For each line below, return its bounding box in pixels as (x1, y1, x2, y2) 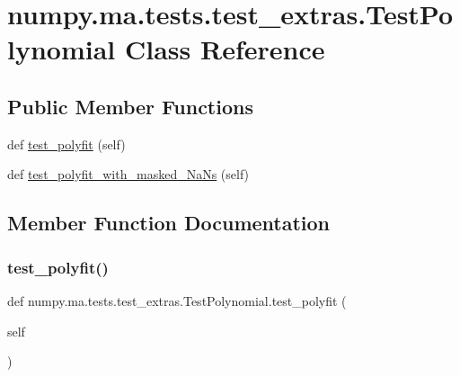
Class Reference (124, 31, 325, 67)
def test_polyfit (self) (7, 134, 126, 153)
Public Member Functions (7, 92, 253, 120)
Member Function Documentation (7, 209, 331, 237)
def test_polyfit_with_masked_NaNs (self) (7, 165, 250, 184)
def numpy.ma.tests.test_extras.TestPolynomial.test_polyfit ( (7, 291, 347, 310)
